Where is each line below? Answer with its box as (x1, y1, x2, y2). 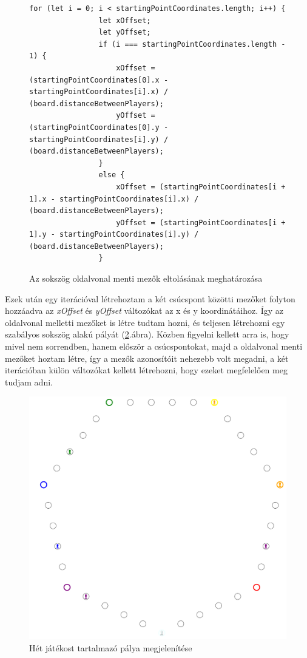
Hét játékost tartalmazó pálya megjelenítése (29, 641, 192, 654)
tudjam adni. (5, 375, 53, 388)
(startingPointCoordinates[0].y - (29, 123, 169, 132)
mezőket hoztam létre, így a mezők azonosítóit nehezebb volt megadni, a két (5, 351, 289, 364)
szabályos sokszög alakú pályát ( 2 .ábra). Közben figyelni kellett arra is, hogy (5, 328, 289, 341)
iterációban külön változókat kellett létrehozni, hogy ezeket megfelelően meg (5, 364, 288, 376)
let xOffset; (98, 16, 151, 25)
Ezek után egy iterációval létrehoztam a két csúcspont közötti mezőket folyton (5, 292, 295, 305)
